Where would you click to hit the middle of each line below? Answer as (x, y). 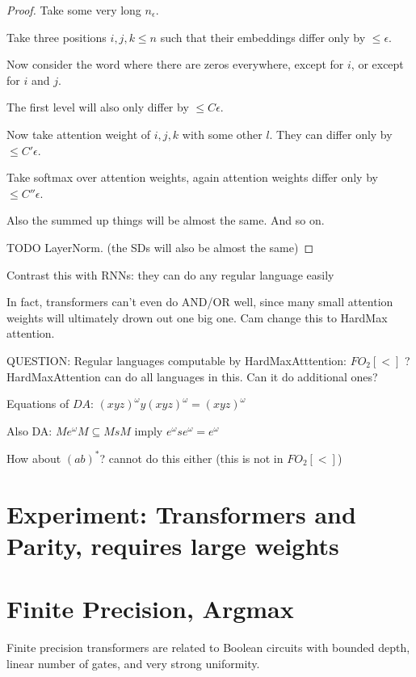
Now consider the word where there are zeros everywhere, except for (175, 64)
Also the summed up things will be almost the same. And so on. (166, 220)
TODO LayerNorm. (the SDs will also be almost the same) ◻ (160, 247)
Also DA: (29, 430)
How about (34, 458)
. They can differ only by (331, 134)
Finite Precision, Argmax (150, 609)
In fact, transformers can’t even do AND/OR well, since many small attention (200, 302)
